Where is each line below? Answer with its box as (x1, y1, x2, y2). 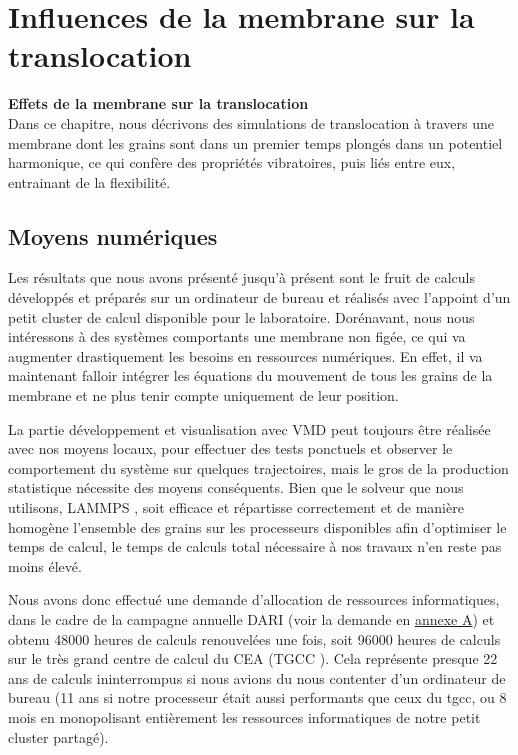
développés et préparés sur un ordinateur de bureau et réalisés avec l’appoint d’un (8, 287, 511, 308)
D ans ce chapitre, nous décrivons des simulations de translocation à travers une (8, 112, 494, 133)
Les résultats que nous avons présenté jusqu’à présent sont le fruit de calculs (8, 267, 475, 288)
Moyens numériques (8, 220, 218, 251)
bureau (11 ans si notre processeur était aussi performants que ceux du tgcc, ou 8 (8, 687, 507, 708)
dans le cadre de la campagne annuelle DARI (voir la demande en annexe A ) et (8, 608, 495, 629)
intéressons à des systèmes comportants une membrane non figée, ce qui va (8, 326, 466, 347)
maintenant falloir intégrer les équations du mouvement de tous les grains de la (8, 365, 493, 386)
